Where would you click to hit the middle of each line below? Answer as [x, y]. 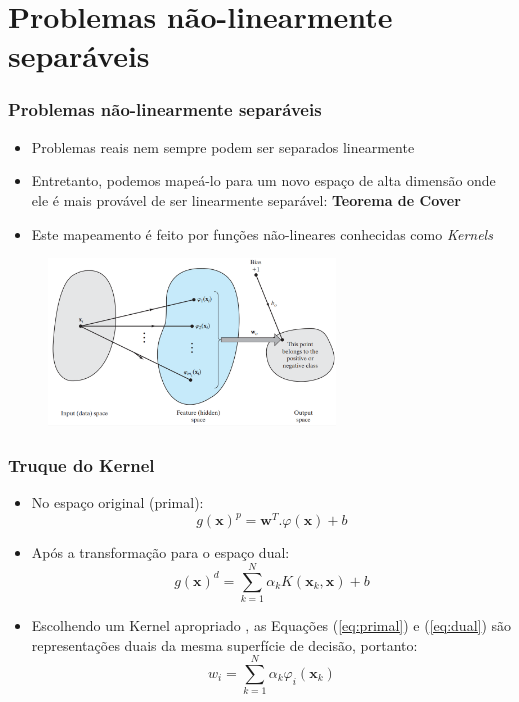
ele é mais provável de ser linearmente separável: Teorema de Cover [246, 199]
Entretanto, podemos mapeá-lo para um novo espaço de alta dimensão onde [263, 180]
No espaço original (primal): [117, 502]
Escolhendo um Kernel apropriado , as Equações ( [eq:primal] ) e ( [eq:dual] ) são [271, 624]
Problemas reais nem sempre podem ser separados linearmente [223, 146]
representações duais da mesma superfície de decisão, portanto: [224, 644]
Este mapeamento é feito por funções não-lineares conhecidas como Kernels [262, 233]
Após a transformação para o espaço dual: [160, 552]
